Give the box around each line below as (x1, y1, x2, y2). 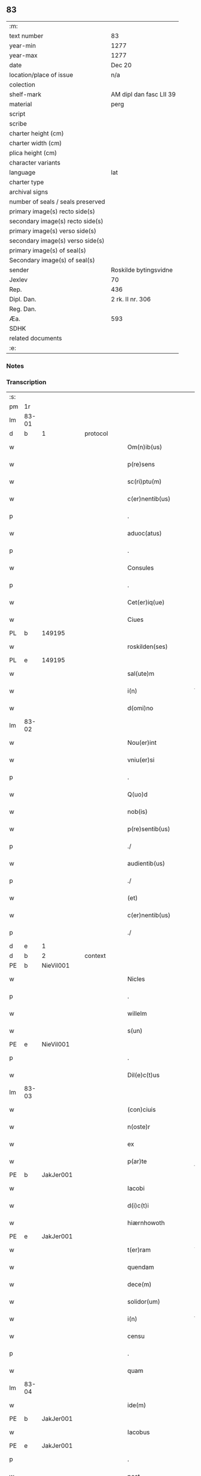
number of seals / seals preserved (9, 197, 106, 206)
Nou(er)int (127, 738, 157, 747)
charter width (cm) (9, 139, 62, 147)
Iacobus (127, 1428, 150, 1436)
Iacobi (127, 1184, 145, 1193)
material (9, 100, 32, 108)
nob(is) (127, 807, 148, 816)
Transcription (6, 378, 47, 386)
